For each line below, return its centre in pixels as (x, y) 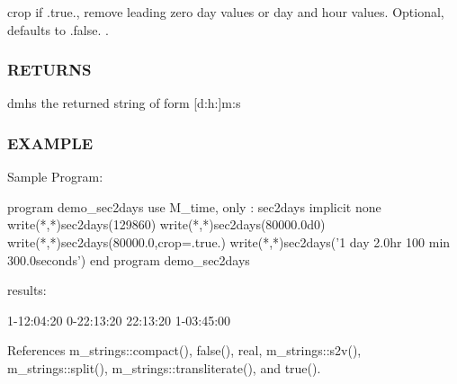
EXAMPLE (50, 143)
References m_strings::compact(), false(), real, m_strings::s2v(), (184, 350)
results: (27, 290)
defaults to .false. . (58, 29)
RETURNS (49, 70)
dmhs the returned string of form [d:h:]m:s (124, 103)
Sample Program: (55, 177)
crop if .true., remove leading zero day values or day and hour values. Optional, (226, 12)
